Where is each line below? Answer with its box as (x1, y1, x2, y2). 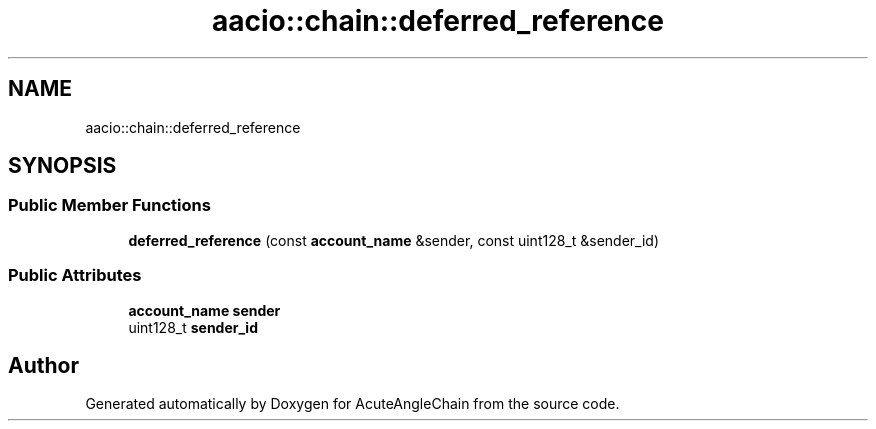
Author (8, 352, 79, 378)
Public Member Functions (8, 195, 211, 216)
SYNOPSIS (8, 153, 117, 179)
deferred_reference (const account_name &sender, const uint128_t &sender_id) (128, 231, 660, 249)
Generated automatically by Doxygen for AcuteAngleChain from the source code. (85, 395, 620, 413)
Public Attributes (8, 265, 142, 286)
